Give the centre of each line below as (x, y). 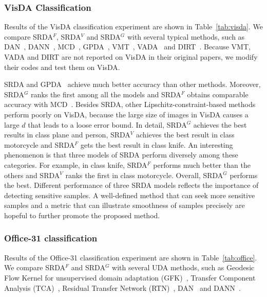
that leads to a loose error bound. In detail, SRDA (107, 124)
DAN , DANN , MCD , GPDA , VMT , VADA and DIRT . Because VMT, (127, 47)
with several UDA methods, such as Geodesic (183, 267)
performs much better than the (202, 164)
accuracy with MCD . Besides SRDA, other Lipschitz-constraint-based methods (130, 104)
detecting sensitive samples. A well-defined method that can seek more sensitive (130, 195)
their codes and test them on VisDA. (62, 67)
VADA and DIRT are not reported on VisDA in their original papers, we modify (131, 57)
